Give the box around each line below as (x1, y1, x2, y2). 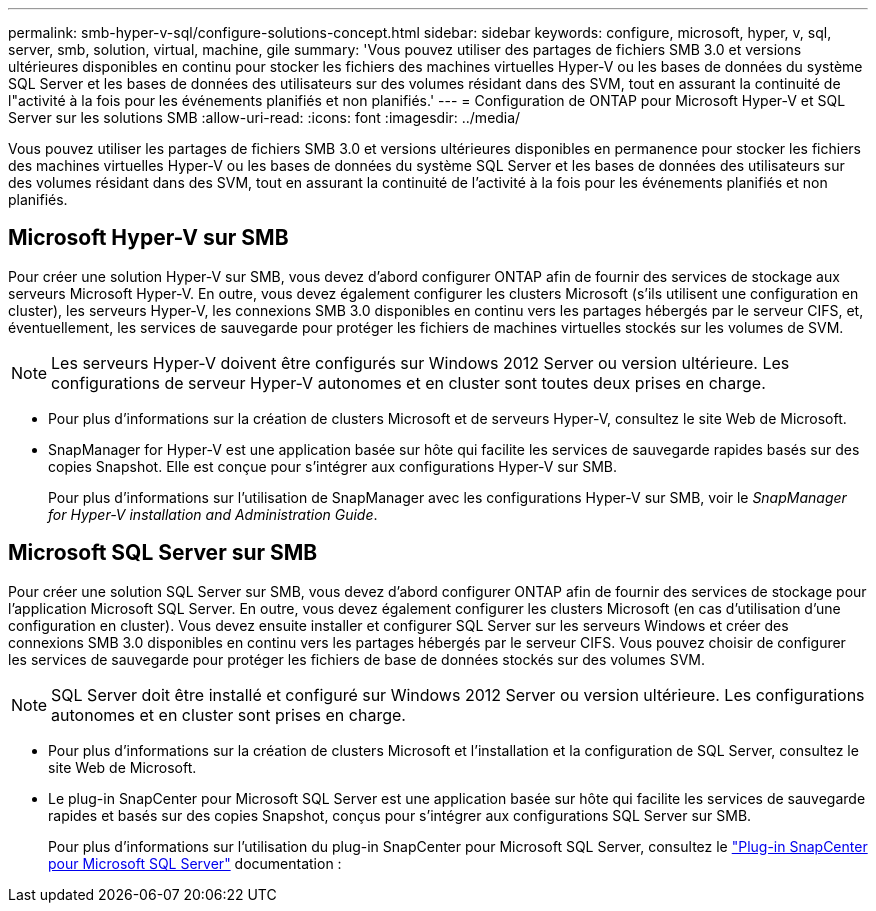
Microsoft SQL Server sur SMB (8, 540, 318, 566)
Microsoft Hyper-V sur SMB (8, 225, 289, 251)
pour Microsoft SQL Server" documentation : (48, 854, 342, 872)
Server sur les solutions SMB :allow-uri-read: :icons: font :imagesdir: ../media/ (8, 109, 521, 126)
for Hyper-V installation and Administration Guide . (48, 505, 378, 523)
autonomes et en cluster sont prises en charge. (51, 704, 406, 725)
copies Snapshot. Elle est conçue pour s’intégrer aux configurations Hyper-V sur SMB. (48, 457, 618, 475)
